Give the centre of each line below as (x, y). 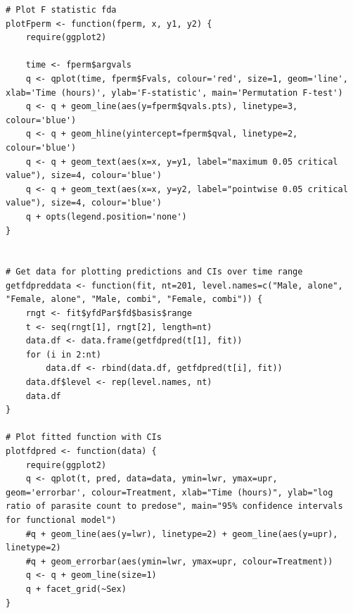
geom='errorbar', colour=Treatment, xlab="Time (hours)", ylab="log (169, 492)
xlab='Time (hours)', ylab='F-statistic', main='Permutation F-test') (174, 93)
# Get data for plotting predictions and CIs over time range (154, 272)
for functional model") (61, 520)
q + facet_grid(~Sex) (76, 589)
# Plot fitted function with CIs (84, 437)
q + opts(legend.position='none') (106, 216)
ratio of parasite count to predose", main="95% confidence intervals (174, 506)
